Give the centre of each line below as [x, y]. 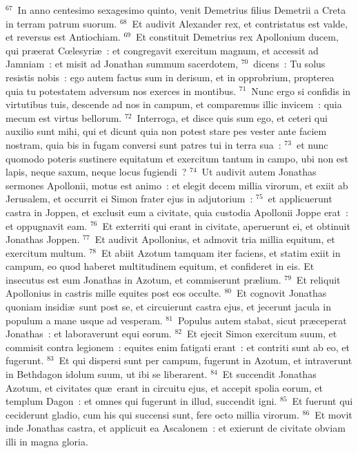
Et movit [334, 414]
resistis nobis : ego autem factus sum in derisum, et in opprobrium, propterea [170, 77]
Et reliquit [318, 279]
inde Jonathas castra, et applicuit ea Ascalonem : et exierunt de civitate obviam [176, 428]
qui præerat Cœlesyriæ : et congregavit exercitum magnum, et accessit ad [162, 50]
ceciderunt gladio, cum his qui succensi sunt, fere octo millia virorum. [152, 414]
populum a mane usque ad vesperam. [84, 320]
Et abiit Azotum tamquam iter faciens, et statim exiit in [221, 252]
